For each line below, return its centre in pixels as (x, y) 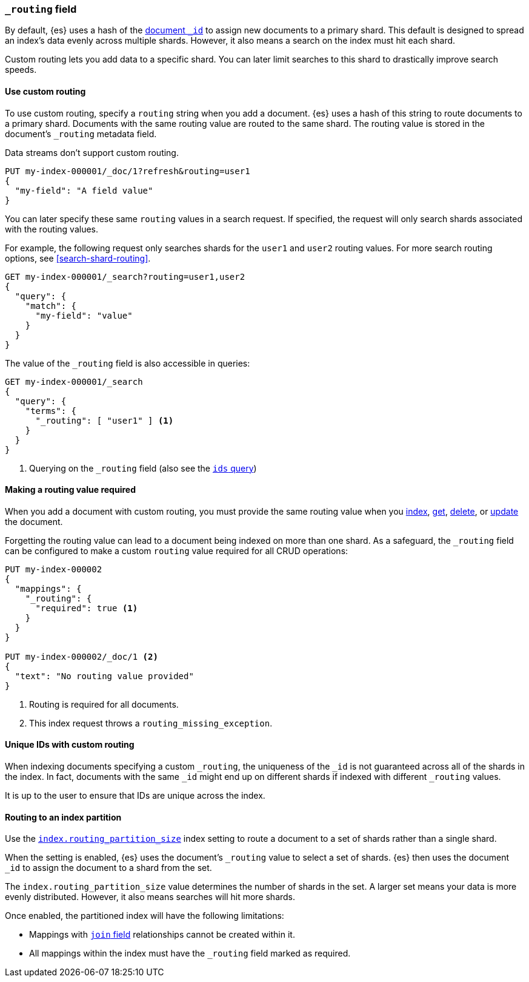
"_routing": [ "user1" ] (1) (105, 420)
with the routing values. (52, 229)
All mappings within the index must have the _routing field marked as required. (190, 953)
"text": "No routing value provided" (104, 676)
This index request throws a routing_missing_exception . (151, 723)
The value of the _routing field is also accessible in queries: (128, 363)
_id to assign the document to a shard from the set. (108, 868)
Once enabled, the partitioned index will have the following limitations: (145, 916)
